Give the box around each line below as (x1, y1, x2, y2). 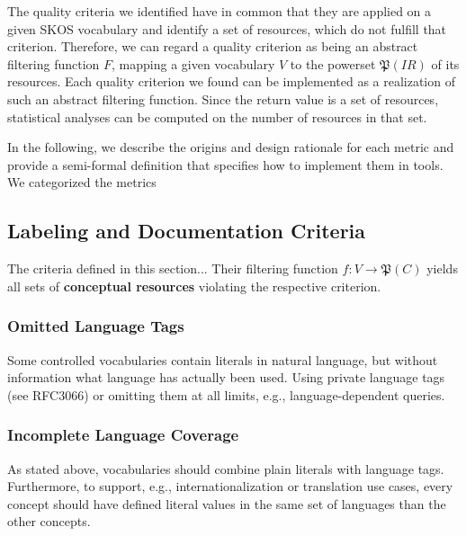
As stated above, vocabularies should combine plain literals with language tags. (7, 459, 444, 478)
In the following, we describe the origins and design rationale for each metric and (7, 138, 454, 156)
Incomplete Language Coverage (7, 424, 239, 446)
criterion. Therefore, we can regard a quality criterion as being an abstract (7, 37, 418, 56)
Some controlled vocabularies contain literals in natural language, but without (7, 350, 438, 369)
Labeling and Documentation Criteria (7, 217, 366, 245)
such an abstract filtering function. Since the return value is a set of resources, (7, 89, 439, 108)
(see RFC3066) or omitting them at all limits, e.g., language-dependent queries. (7, 385, 445, 404)
